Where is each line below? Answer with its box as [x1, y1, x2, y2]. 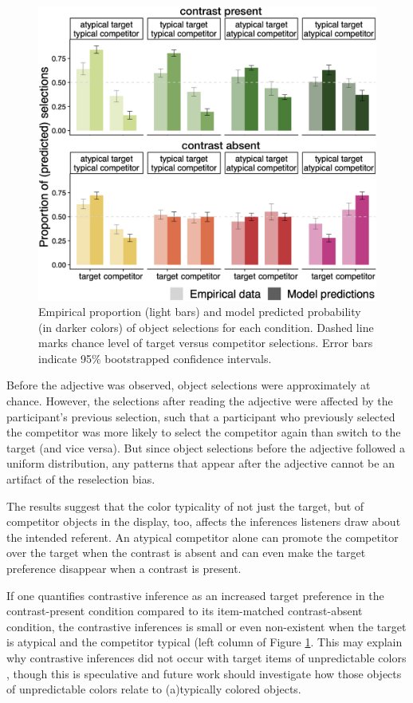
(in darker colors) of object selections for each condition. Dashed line [38, 318, 374, 335]
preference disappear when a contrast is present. [6, 560, 242, 577]
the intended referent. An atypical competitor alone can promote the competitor [6, 528, 399, 545]
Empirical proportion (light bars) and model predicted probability [38, 303, 361, 320]
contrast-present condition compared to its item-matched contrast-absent [6, 602, 363, 619]
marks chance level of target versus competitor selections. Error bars [38, 334, 373, 351]
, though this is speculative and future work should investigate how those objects [6, 665, 402, 681]
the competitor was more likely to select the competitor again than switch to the [6, 424, 401, 440]
